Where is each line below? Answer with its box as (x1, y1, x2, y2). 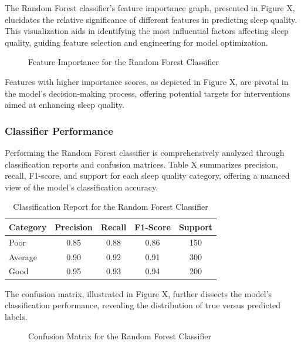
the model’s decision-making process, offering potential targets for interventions (5, 87, 290, 99)
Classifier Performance (5, 123, 113, 138)
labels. (5, 310, 28, 322)
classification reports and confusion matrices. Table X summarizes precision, (5, 158, 278, 170)
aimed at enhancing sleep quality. (5, 98, 124, 111)
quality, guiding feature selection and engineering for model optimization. (5, 36, 268, 48)
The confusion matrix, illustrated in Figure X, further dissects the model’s (5, 287, 272, 299)
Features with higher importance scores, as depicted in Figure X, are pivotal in (5, 75, 289, 87)
